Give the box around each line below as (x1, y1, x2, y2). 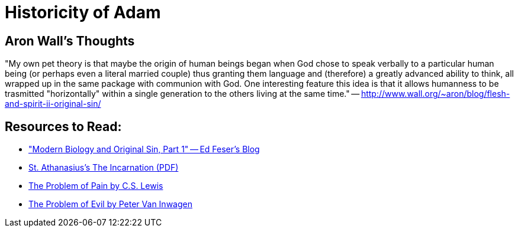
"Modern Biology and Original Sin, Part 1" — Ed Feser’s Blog (28, 144, 260, 155)
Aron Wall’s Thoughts (5, 33, 135, 48)
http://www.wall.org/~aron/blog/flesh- (361, 89, 510, 99)
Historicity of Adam (5, 2, 161, 22)
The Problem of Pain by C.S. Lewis (28, 181, 163, 191)
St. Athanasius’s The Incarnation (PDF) (28, 162, 179, 173)
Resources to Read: (5, 119, 122, 134)
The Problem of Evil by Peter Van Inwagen (28, 199, 192, 210)
